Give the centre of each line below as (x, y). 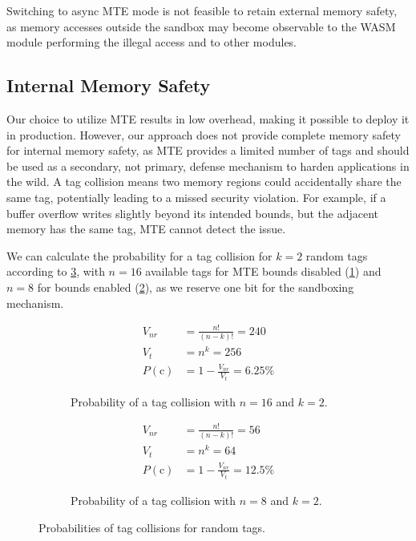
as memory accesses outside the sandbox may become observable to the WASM (201, 26)
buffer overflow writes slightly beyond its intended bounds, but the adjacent (193, 213)
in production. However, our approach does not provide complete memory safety (204, 134)
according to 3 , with (56, 271)
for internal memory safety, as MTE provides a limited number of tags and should (208, 150)
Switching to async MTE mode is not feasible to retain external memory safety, (202, 10)
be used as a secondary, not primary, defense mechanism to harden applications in (208, 166)
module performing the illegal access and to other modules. (152, 42)
